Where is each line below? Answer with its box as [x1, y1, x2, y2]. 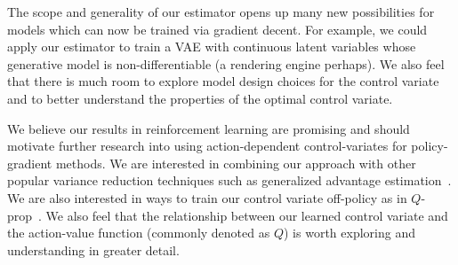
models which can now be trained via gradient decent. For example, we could [7, 19, 428, 38]
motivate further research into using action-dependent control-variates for [7, 136, 407, 155]
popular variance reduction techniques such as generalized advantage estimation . [7, 171, 452, 190]
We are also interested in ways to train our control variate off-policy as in [7, 188, 407, 207]
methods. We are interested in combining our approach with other [55, 153, 416, 172]
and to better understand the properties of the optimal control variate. [7, 89, 393, 107]
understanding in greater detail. [7, 240, 180, 259]
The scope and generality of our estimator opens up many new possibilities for [7, 3, 435, 20]
